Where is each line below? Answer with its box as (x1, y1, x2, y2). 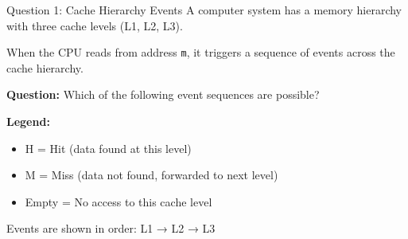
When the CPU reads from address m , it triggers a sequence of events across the (6, 44, 395, 61)
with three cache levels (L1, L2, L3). (6, 17, 183, 33)
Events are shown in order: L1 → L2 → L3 (6, 220, 216, 237)
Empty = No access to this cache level (25, 193, 212, 210)
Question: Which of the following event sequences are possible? (6, 86, 320, 103)
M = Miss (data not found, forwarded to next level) (25, 167, 278, 183)
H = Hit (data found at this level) (25, 139, 192, 156)
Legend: (6, 113, 50, 130)
